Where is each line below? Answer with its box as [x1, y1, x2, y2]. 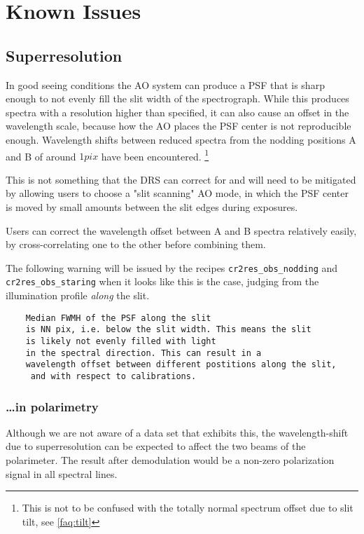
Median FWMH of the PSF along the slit [25, 313, 211, 323]
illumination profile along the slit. [6, 288, 150, 303]
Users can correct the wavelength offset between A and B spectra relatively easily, [6, 223, 357, 238]
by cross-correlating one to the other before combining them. [6, 237, 266, 252]
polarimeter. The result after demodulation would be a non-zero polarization [6, 453, 335, 467]
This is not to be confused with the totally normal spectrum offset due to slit [22, 500, 353, 515]
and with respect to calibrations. [30, 371, 197, 381]
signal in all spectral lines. [6, 466, 118, 481]
